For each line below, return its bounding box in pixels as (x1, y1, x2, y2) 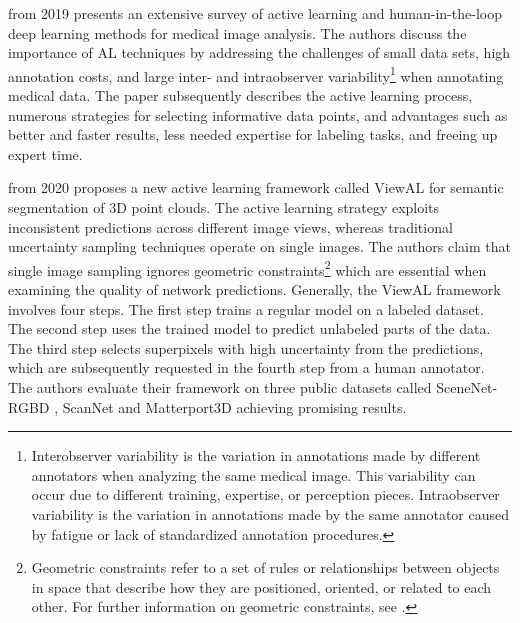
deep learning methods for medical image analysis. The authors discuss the (8, 22, 467, 43)
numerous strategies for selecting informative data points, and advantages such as (8, 104, 508, 125)
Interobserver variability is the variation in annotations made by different (31, 445, 481, 466)
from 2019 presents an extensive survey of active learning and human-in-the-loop (8, 3, 502, 23)
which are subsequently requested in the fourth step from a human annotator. (8, 357, 485, 378)
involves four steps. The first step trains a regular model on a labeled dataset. (8, 298, 484, 319)
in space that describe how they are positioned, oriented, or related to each (31, 576, 492, 597)
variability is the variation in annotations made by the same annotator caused (31, 503, 510, 524)
